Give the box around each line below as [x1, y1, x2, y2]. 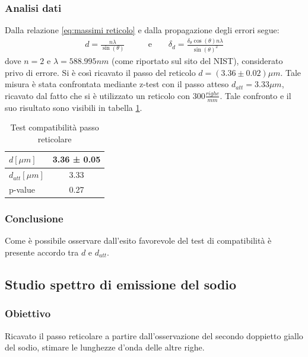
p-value [9, 183, 35, 196]
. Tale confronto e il [220, 89, 291, 101]
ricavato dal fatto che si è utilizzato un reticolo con [5, 89, 190, 101]
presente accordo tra [5, 246, 79, 259]
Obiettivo [5, 306, 51, 321]
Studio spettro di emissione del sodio [5, 275, 237, 293]
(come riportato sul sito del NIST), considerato [111, 55, 283, 67]
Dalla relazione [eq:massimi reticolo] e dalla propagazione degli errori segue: [5, 24, 280, 36]
